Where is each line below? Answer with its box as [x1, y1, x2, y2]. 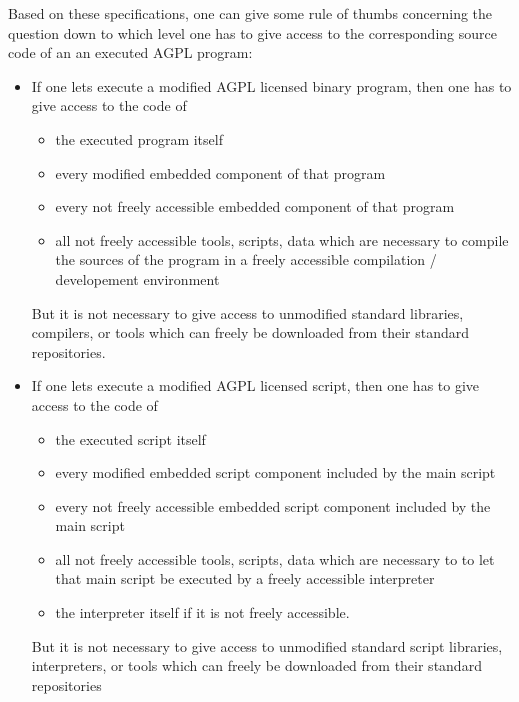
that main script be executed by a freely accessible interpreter [55, 568, 435, 589]
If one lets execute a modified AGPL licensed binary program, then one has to [31, 75, 512, 96]
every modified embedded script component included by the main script [55, 462, 496, 483]
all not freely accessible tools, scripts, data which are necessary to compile [55, 229, 509, 250]
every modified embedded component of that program [55, 162, 386, 183]
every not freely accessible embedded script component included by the [55, 495, 491, 516]
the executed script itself [55, 428, 206, 449]
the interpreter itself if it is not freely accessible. [55, 602, 350, 623]
